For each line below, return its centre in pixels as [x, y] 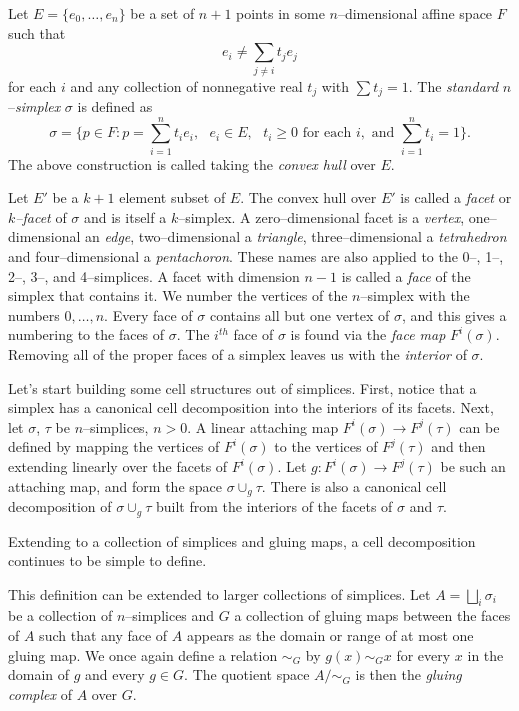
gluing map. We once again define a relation [143, 654]
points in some [280, 13]
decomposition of [60, 506]
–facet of [41, 216]
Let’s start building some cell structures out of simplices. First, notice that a [242, 387]
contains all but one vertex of [299, 314]
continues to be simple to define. [107, 560]
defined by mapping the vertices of [114, 446]
